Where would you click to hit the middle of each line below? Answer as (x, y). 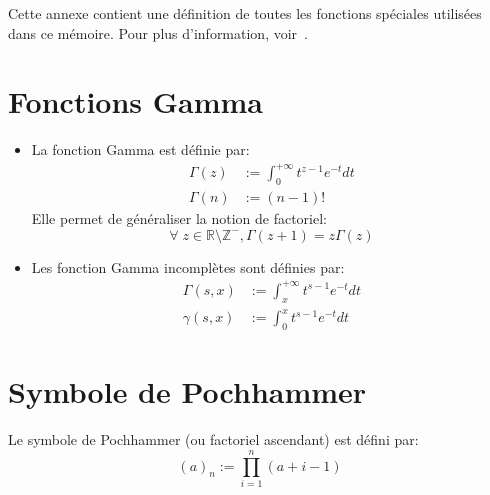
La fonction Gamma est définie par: (140, 149)
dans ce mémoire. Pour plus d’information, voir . (158, 32)
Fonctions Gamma (136, 101)
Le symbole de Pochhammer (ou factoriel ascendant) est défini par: (213, 439)
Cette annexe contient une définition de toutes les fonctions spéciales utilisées (245, 13)
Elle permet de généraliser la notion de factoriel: (179, 218)
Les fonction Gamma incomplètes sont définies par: (188, 266)
